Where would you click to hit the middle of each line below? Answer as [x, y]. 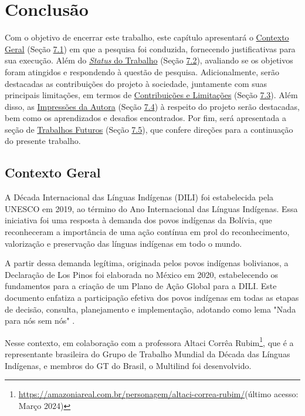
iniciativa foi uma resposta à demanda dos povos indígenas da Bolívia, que [138, 220]
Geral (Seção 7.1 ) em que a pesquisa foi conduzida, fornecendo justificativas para [150, 48]
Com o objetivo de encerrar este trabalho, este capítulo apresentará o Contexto [147, 37]
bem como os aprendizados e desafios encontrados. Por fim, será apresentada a [145, 118]
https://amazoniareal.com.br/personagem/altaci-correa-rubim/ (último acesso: [158, 394]
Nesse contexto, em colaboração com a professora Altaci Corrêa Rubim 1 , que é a [149, 341]
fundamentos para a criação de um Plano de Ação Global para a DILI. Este [141, 286]
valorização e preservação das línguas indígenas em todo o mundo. [123, 243]
